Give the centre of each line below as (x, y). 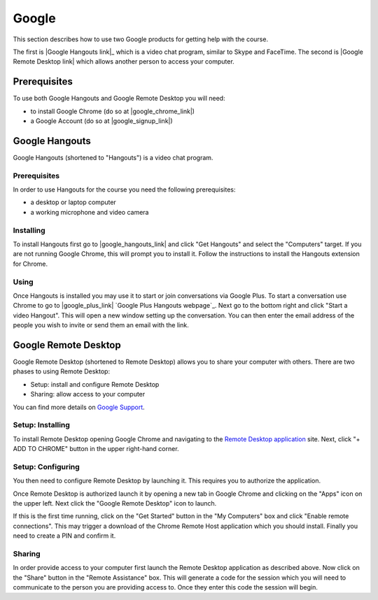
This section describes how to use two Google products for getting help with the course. (141, 39)
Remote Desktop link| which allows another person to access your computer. (124, 62)
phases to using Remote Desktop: (62, 371)
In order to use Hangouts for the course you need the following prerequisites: (124, 190)
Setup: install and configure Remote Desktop (95, 384)
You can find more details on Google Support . (79, 407)
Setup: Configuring (46, 466)
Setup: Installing (41, 425)
